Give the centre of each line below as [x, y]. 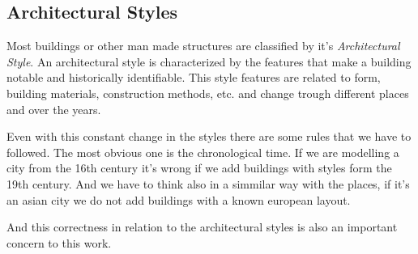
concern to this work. [59, 242]
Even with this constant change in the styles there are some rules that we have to [209, 136]
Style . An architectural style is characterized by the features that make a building [209, 61]
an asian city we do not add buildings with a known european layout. [179, 199]
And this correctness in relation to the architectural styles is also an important [202, 227]
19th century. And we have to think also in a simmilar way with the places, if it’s [208, 183]
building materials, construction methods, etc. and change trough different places [208, 93]
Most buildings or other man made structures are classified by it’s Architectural [203, 46]
